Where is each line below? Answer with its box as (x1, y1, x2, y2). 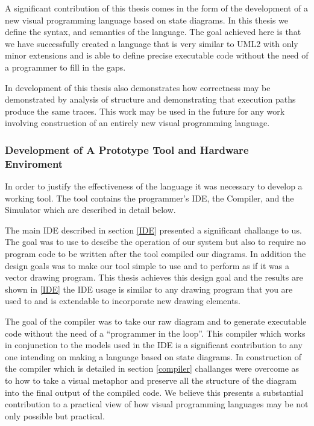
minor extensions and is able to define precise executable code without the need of (5, 49, 309, 62)
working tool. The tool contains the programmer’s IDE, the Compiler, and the (5, 191, 294, 204)
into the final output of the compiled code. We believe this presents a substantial (5, 386, 304, 398)
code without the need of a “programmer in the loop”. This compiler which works (5, 326, 306, 339)
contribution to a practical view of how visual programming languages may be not (5, 398, 309, 410)
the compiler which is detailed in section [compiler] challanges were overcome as (5, 362, 300, 375)
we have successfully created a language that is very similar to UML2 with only (5, 37, 298, 49)
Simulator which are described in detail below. (5, 203, 176, 216)
